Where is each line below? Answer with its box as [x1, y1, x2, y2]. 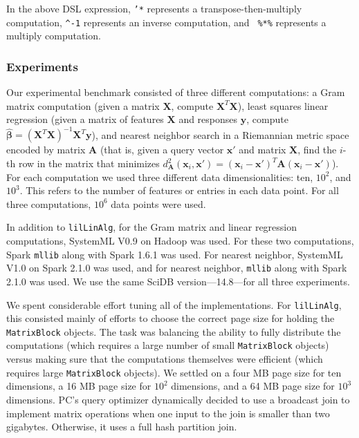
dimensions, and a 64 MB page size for [171, 379, 335, 393]
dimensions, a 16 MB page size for [6, 379, 151, 393]
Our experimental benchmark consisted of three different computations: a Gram [6, 85, 345, 99]
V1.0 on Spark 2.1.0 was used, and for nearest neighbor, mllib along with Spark [6, 260, 347, 275]
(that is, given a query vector [100, 142, 224, 157]
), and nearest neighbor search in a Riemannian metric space [91, 127, 349, 142]
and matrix [239, 142, 286, 157]
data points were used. [111, 196, 206, 211]
